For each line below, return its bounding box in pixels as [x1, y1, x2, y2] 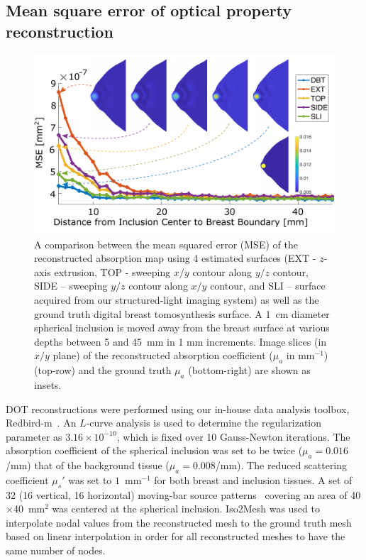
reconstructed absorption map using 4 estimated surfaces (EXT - [34, 251, 316, 265]
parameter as [6, 429, 62, 444]
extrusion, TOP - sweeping [54, 264, 171, 279]
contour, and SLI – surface [210, 278, 326, 293]
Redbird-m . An [6, 415, 77, 430]
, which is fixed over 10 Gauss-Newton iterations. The [116, 429, 350, 444]
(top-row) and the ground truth [34, 363, 172, 378]
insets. [34, 377, 62, 392]
